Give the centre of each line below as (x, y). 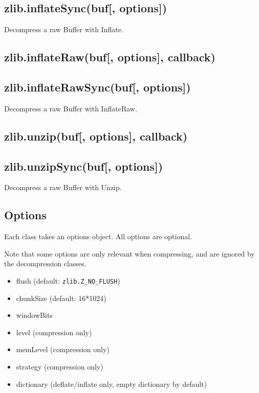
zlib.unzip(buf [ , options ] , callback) (96, 136)
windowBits (34, 315)
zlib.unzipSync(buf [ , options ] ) (84, 166)
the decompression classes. (45, 263)
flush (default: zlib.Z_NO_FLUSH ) (68, 280)
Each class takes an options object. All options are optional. (98, 236)
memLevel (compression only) (63, 349)
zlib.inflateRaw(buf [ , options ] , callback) (110, 57)
